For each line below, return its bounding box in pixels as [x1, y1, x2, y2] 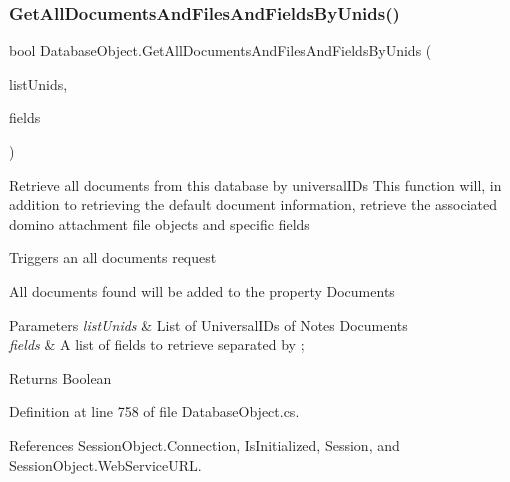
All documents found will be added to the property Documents [9, 280, 395, 301]
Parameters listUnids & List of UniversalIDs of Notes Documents [9, 314, 408, 335]
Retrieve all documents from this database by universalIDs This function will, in [9, 174, 502, 195]
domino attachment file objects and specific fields [9, 213, 310, 234]
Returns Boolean [9, 367, 112, 388]
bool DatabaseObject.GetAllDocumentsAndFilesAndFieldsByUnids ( [9, 40, 432, 61]
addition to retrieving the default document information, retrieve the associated [9, 194, 498, 215]
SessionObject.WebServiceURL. [9, 454, 202, 475]
